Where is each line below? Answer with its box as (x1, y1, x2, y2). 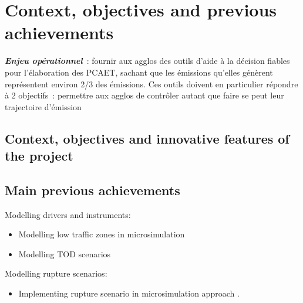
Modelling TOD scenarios (18, 247, 111, 260)
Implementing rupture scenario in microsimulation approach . (18, 287, 240, 299)
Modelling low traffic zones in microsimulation (18, 228, 185, 240)
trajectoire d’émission (5, 100, 82, 113)
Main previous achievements (5, 181, 180, 199)
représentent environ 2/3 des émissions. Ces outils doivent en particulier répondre (5, 77, 298, 90)
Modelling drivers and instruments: (5, 208, 131, 220)
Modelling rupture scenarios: (5, 267, 107, 280)
